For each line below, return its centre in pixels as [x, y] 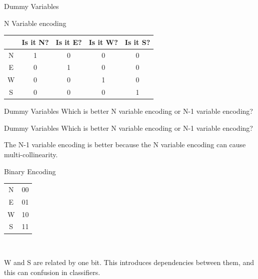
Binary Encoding [30, 171]
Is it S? [137, 42]
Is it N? [35, 42]
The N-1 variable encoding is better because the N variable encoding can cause [125, 144]
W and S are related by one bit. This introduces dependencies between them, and [129, 262]
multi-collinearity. [31, 154]
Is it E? [69, 42]
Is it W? [103, 42]
